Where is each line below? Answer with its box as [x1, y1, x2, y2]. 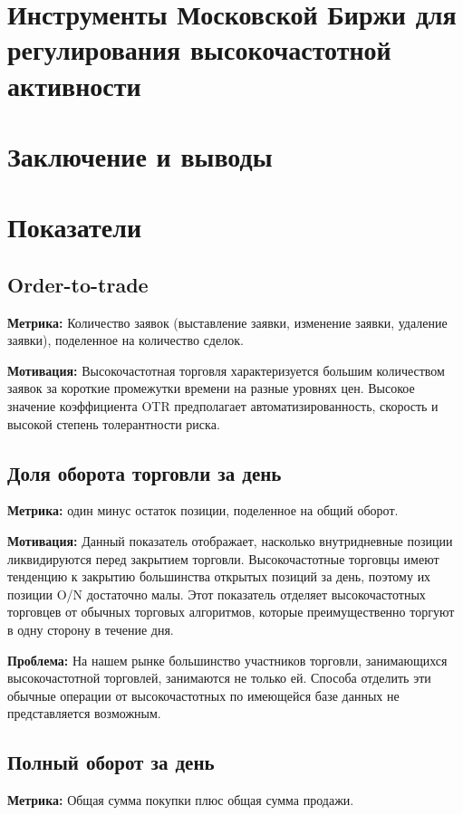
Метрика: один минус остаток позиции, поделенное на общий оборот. [7, 501, 399, 520]
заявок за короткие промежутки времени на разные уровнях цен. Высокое [7, 379, 415, 398]
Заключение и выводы [7, 137, 273, 174]
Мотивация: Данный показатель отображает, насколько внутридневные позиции [7, 532, 453, 551]
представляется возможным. [7, 704, 161, 723]
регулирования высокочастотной [7, 31, 391, 68]
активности [7, 66, 141, 103]
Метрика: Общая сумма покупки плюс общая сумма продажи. [7, 791, 354, 810]
